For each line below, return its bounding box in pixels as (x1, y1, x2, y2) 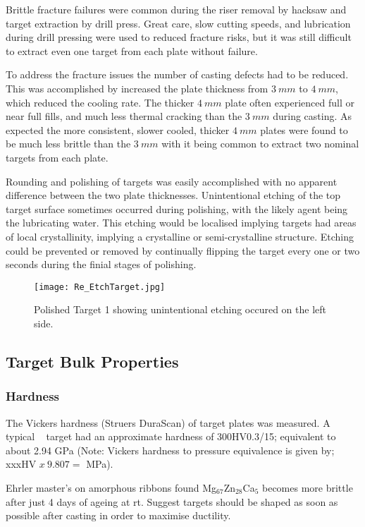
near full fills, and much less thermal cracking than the (6, 109, 242, 123)
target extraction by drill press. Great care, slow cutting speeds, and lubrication (6, 16, 351, 30)
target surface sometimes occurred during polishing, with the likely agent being (6, 201, 348, 216)
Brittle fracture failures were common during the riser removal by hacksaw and (6, 2, 347, 16)
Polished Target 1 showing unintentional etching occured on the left (34, 302, 327, 317)
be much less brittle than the (6, 136, 131, 151)
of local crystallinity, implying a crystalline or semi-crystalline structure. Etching (6, 229, 354, 243)
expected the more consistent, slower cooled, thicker (6, 122, 230, 137)
